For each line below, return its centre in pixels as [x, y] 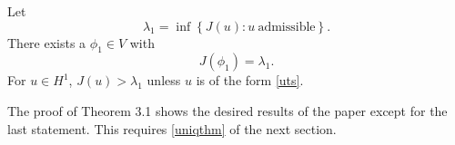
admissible [287, 27]
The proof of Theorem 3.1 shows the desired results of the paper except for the [227, 110]
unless [164, 80]
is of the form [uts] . [250, 80]
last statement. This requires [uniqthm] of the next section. [172, 128]
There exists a [47, 42]
